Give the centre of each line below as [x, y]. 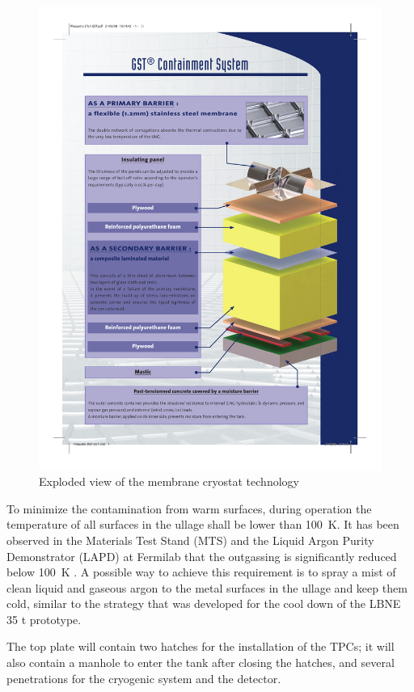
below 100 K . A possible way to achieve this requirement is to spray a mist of [201, 572]
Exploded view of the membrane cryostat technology [169, 481]
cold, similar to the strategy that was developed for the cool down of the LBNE [204, 603]
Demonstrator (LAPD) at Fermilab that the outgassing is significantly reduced [202, 556]
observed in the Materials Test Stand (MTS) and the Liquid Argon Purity [190, 540]
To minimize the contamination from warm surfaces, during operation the [189, 508]
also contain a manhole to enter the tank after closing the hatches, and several [201, 662]
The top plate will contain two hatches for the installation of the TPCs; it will [201, 646]
